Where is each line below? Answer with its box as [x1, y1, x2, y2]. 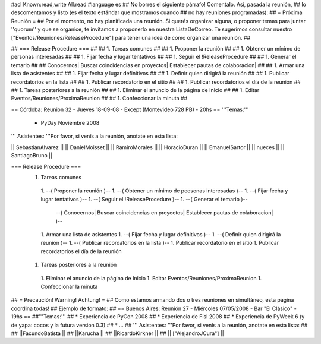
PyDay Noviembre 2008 [40, 119, 100, 127]
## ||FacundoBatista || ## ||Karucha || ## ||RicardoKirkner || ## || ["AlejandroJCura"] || [11, 330, 224, 337]
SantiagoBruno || [11, 152, 53, 159]
